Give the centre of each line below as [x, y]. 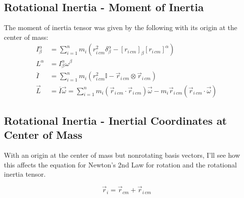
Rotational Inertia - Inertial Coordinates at [115, 120]
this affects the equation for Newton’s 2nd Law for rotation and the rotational [121, 164]
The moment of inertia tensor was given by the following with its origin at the [121, 27]
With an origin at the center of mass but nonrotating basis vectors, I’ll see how [122, 155]
